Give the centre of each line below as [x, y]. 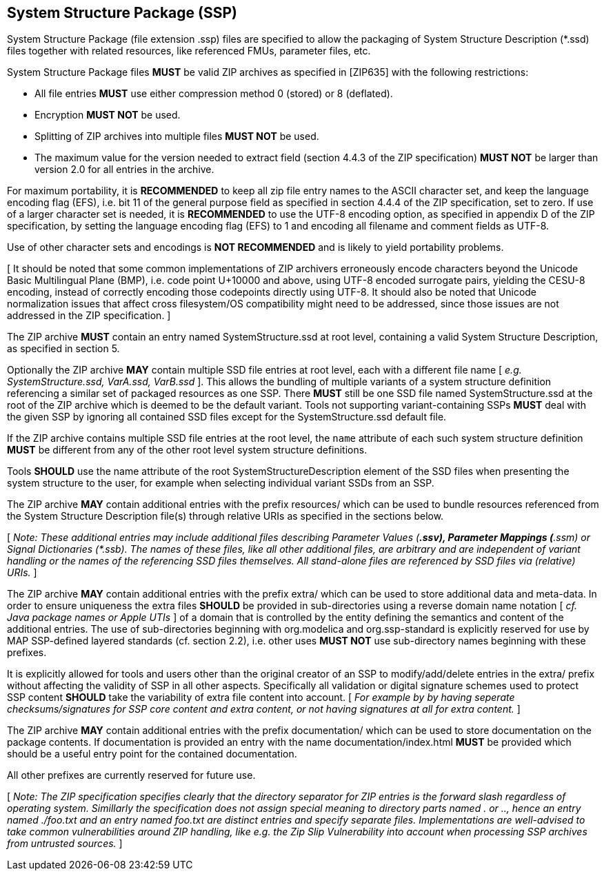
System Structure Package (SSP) [122, 13]
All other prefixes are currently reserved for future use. [131, 775]
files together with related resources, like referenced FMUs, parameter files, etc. [189, 51]
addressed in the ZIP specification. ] [89, 316]
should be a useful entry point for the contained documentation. [152, 754]
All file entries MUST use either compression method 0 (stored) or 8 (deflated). [214, 94]
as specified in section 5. [63, 349]
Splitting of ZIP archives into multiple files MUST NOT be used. [177, 136]
